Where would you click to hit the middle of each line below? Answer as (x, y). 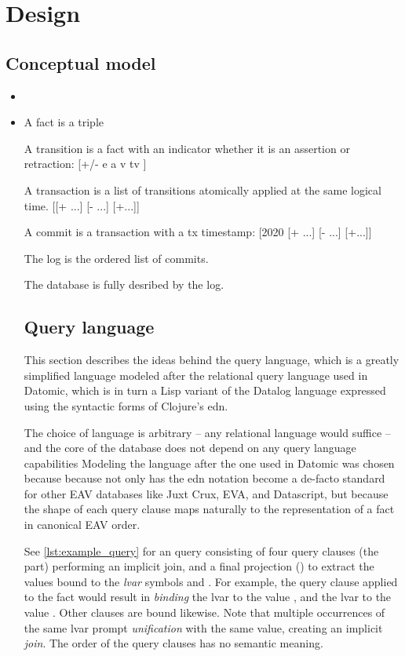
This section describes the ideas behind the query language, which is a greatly (212, 360)
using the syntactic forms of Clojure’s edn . (126, 405)
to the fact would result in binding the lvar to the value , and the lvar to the (208, 597)
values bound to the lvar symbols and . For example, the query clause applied (211, 581)
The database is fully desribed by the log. (124, 284)
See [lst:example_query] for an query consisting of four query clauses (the (201, 550)
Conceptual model (81, 62)
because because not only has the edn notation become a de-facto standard (204, 478)
